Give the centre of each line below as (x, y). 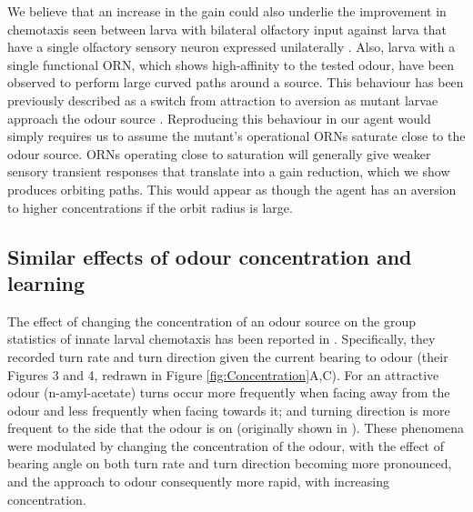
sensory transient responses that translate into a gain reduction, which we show (229, 171)
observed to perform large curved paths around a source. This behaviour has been (236, 82)
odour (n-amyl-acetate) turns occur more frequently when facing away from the (229, 392)
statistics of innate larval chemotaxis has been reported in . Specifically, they (221, 339)
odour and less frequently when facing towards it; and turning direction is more (229, 410)
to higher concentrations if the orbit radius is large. (150, 207)
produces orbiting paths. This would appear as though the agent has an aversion (232, 189)
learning (46, 282)
